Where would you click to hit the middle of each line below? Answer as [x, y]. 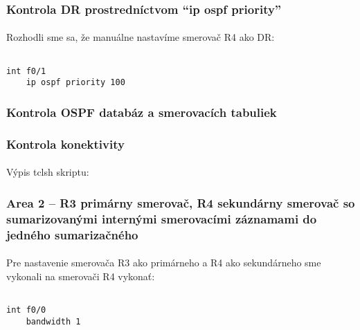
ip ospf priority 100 [75, 83]
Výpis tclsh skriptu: [48, 172]
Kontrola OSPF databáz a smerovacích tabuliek [142, 112]
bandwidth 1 [53, 321]
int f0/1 [26, 71]
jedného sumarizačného [72, 234]
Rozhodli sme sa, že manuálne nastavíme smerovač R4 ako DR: [141, 37]
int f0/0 [26, 310]
